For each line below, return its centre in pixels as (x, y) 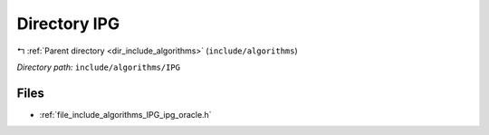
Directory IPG (68, 24)
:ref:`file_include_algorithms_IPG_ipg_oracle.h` (125, 114)
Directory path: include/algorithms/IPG (99, 67)
